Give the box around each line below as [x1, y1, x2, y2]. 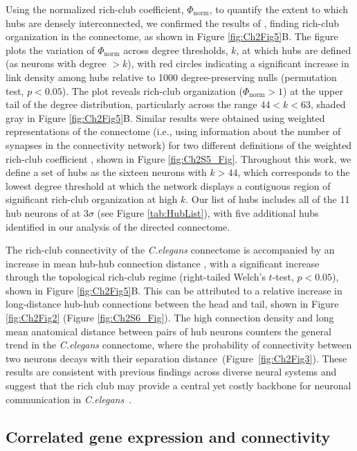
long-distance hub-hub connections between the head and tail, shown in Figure [6, 297, 339, 311]
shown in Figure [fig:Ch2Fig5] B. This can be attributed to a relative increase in [6, 283, 342, 297]
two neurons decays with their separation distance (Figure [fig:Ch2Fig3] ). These [6, 351, 347, 365]
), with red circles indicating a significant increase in [127, 56, 349, 71]
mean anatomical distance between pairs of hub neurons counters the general [6, 324, 332, 338]
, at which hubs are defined [236, 42, 351, 57]
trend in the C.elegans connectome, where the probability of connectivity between [6, 337, 352, 352]
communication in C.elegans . [6, 391, 132, 406]
